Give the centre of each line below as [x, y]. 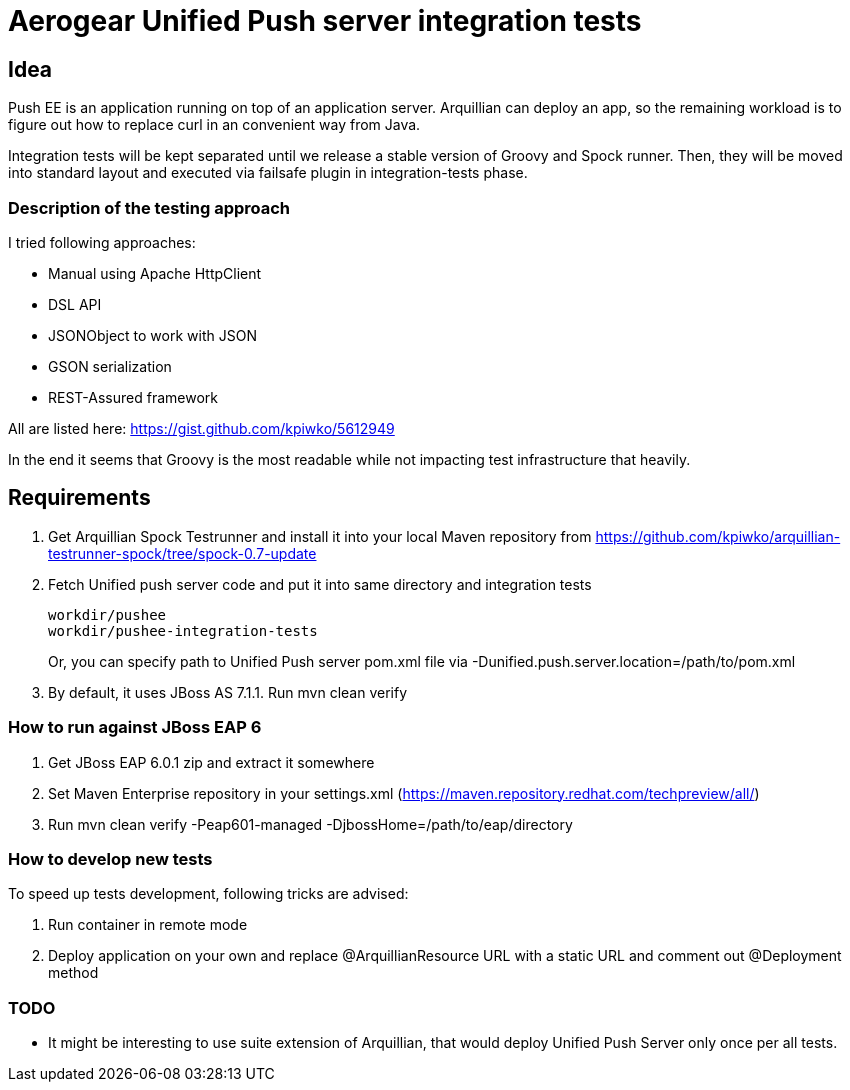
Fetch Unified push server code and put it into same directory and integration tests [320, 584]
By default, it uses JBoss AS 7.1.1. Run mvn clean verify [228, 692]
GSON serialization [110, 366]
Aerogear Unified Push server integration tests [325, 21]
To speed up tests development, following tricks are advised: [208, 894]
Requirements [79, 498]
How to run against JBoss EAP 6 [135, 727]
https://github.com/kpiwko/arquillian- [718, 536]
